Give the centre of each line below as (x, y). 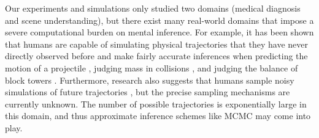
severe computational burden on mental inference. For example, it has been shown (159, 32)
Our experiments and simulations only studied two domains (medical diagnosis (153, 8)
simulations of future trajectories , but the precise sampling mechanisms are (148, 92)
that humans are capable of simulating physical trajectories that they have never (156, 44)
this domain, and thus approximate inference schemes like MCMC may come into (158, 116)
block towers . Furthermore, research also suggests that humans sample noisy (150, 80)
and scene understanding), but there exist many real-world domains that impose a (159, 20)
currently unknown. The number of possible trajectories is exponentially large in (156, 103)
